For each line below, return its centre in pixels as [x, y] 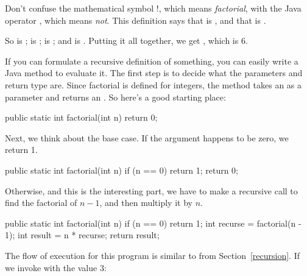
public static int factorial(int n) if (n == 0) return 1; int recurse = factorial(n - [153, 223]
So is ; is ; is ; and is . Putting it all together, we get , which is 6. [126, 41]
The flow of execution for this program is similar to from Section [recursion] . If [152, 255]
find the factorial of [41, 203]
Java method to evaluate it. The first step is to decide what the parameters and [154, 73]
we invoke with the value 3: [56, 267]
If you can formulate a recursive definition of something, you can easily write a [152, 61]
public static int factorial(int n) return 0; [81, 117]
